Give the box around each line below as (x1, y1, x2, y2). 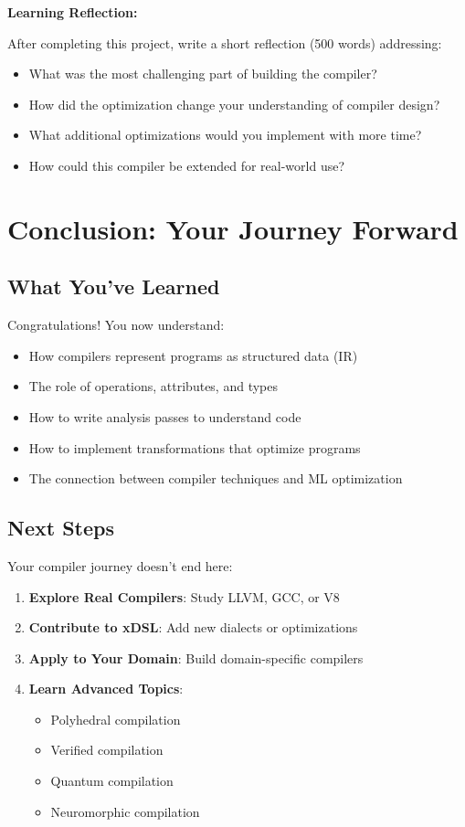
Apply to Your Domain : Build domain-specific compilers (28, 648, 364, 667)
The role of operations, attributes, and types (28, 376, 278, 396)
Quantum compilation (50, 771, 174, 790)
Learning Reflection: (7, 3, 138, 21)
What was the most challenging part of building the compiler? (28, 64, 377, 83)
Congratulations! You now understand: (7, 315, 225, 334)
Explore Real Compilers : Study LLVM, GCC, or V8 (28, 587, 340, 606)
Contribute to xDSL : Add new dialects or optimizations (28, 618, 358, 637)
